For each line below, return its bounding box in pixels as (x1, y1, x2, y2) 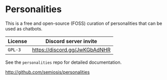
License (8, 37, 27, 45)
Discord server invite (45, 37, 98, 45)
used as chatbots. (5, 25, 43, 31)
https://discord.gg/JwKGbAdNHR (32, 46, 111, 53)
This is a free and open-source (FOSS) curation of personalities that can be (5, 20, 162, 26)
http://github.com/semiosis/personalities (5, 69, 90, 75)
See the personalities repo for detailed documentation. (5, 59, 122, 65)
